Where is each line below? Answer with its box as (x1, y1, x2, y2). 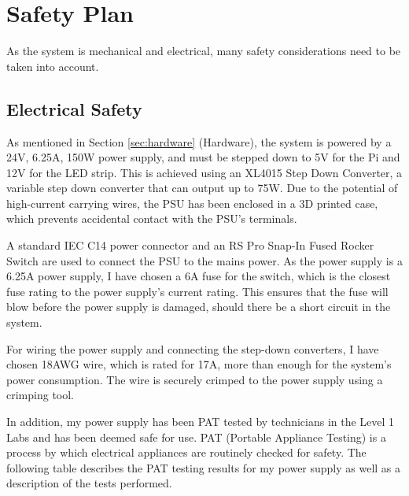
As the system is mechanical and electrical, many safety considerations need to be (6, 43, 401, 59)
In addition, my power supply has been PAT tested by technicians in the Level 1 (6, 413, 395, 430)
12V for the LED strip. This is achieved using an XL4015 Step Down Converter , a (6, 164, 403, 180)
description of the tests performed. (6, 475, 172, 491)
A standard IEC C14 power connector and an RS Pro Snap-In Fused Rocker (6, 237, 374, 254)
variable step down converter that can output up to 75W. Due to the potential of (6, 180, 398, 196)
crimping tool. (6, 387, 75, 403)
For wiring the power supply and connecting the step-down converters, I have (6, 340, 379, 357)
